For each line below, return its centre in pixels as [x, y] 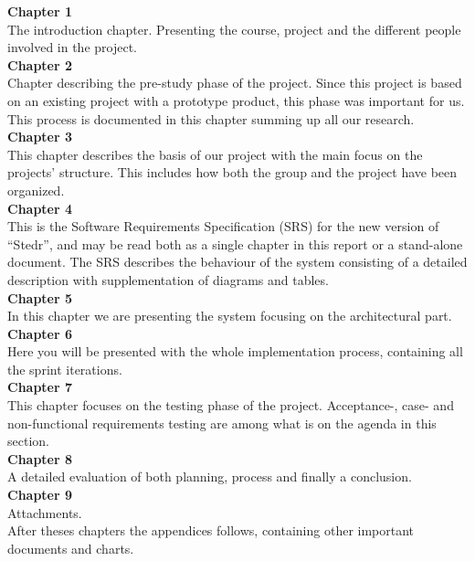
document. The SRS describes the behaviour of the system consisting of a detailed [237, 262]
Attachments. [45, 512]
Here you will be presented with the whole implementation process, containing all [235, 351]
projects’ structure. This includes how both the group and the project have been [232, 172]
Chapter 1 [40, 11]
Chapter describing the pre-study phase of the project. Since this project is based [235, 83]
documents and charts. [71, 548]
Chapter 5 [40, 297]
